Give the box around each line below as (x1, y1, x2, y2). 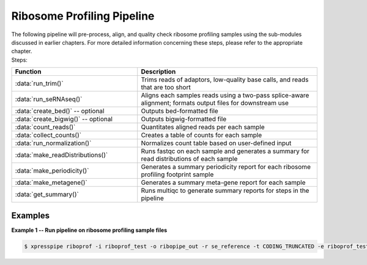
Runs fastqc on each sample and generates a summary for (141, 147, 310, 155)
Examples (11, 210, 50, 220)
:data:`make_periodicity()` (15, 166, 89, 175)
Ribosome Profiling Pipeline (11, 9, 155, 23)
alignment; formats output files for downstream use (141, 99, 289, 107)
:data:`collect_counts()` (15, 131, 82, 140)
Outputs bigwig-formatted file (141, 115, 227, 124)
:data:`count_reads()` (15, 123, 76, 132)
